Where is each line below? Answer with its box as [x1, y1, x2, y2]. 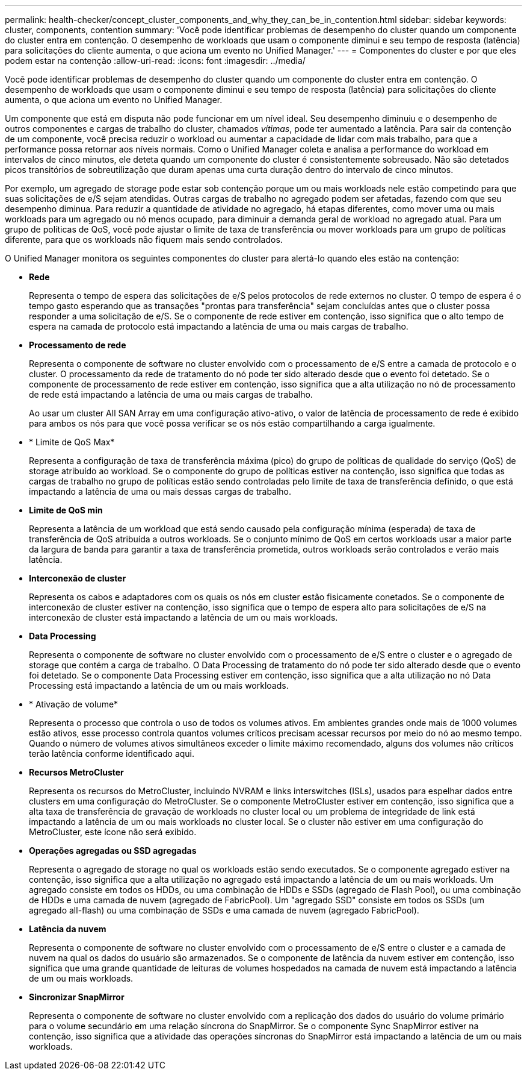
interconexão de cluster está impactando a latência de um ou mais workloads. [29, 612, 338, 622]
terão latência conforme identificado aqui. [29, 748, 195, 759]
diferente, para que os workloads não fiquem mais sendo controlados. [5, 234, 283, 245]
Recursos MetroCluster [29, 767, 124, 777]
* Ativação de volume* [29, 699, 119, 709]
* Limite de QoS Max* [29, 437, 115, 447]
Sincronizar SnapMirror [29, 992, 125, 1002]
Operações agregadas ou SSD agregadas [29, 845, 197, 856]
